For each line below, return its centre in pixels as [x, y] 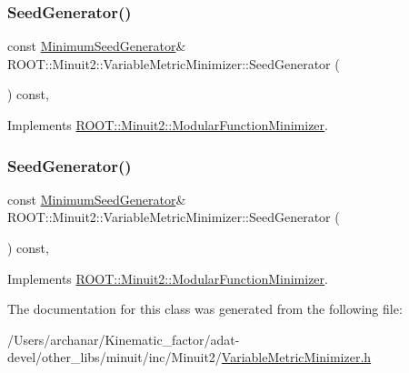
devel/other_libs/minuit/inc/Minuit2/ [115, 357]
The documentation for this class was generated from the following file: [205, 309]
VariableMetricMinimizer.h [296, 357]
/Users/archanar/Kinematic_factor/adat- [124, 339]
